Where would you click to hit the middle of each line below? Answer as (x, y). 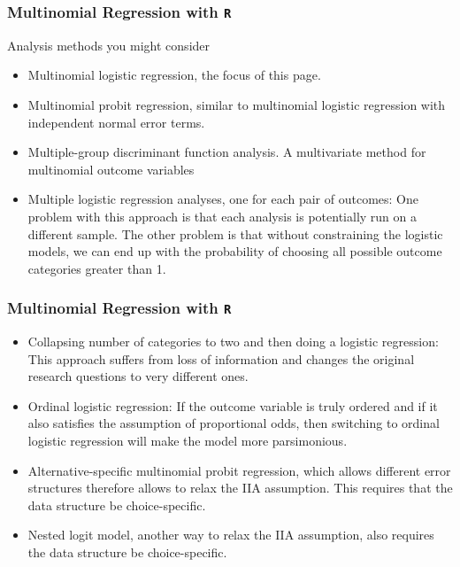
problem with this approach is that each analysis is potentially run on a (222, 216)
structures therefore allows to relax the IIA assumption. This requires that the (240, 488)
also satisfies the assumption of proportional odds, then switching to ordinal (234, 423)
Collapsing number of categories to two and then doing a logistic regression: (233, 342)
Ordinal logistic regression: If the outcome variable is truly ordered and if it (233, 405)
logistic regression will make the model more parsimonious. (188, 441)
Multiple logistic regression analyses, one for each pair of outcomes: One (223, 199)
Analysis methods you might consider (109, 45)
